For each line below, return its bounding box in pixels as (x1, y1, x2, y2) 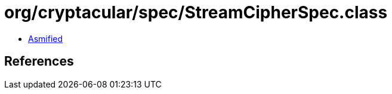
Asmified (28, 33, 63, 44)
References (4, 54, 74, 69)
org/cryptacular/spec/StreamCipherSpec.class (4, 2, 388, 22)
